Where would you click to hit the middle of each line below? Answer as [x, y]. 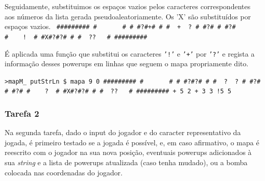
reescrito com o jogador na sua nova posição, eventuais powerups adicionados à [128, 152]
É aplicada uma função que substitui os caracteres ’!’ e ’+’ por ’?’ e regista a [130, 53]
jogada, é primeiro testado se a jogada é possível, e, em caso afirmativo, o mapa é [132, 142]
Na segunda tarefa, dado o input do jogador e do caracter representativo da [123, 132]
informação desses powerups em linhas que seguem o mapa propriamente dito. [127, 63]
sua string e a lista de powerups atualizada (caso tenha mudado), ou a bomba [126, 162]
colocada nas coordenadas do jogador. [64, 172]
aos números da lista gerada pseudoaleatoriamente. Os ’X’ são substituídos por [128, 16]
